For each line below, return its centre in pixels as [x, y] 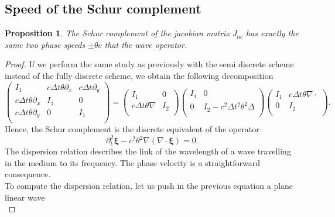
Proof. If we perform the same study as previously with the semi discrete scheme [149, 64]
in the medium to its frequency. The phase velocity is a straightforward [133, 162]
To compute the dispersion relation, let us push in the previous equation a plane [149, 186]
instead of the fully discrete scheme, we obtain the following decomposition [139, 75]
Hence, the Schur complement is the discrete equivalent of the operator [132, 129]
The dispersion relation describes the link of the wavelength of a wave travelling [148, 151]
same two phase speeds [45, 44]
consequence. [28, 174]
